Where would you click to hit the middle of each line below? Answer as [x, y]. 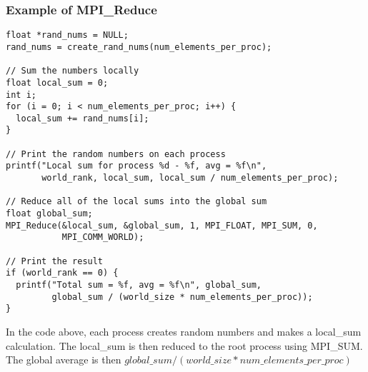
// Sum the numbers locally [73, 71]
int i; [21, 95]
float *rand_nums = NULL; [67, 35]
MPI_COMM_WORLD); [103, 237]
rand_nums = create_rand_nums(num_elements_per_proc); [139, 47]
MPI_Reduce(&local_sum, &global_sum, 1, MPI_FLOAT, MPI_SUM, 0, [162, 225]
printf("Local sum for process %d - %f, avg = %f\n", [136, 166]
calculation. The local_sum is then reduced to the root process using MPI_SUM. [184, 345]
